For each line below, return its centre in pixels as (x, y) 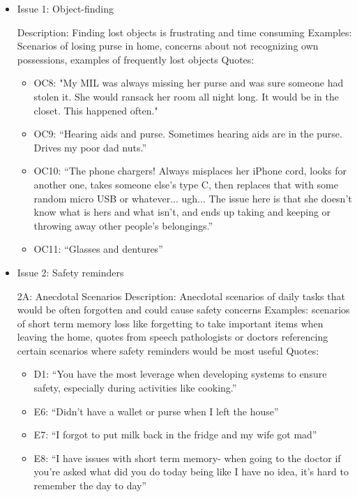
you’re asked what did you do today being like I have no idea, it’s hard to (191, 472)
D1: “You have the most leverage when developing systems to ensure (180, 374)
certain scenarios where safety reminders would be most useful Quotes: (168, 350)
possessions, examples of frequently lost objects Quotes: (136, 59)
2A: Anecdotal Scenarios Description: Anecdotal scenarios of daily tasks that (181, 296)
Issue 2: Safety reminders (70, 272)
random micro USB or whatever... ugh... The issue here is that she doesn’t (193, 198)
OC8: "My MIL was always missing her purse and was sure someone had (189, 83)
